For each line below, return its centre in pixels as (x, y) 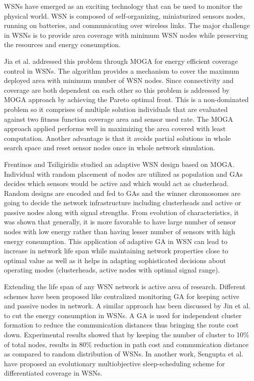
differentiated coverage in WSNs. (53, 373)
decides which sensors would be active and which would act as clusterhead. (116, 183)
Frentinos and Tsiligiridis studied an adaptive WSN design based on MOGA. (119, 164)
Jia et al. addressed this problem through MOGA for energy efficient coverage (121, 61)
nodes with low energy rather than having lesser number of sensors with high (120, 231)
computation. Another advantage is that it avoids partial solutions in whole (117, 138)
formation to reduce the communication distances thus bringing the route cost (121, 325)
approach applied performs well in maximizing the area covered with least (115, 128)
